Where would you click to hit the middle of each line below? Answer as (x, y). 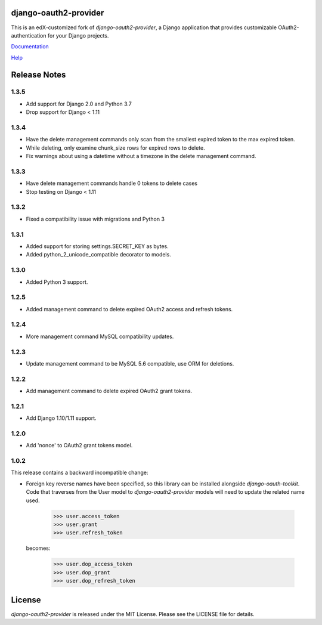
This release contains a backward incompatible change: (80, 473)
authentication (29, 35)
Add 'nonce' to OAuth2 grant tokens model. (79, 445)
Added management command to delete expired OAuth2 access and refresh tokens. (129, 309)
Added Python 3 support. (57, 282)
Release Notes (38, 75)
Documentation (30, 47)
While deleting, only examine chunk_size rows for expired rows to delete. (115, 148)
